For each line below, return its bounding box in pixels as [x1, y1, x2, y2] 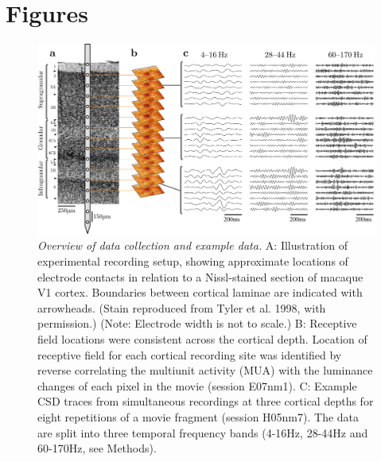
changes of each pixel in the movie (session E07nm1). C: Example [37, 377, 357, 394]
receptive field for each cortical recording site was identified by [37, 346, 342, 363]
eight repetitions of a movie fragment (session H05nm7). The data [37, 408, 360, 425]
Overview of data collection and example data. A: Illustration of [37, 237, 348, 254]
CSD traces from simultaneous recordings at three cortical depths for [37, 393, 374, 410]
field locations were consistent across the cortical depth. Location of [37, 331, 367, 347]
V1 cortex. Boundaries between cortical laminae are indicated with [37, 284, 363, 301]
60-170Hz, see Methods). [37, 440, 157, 456]
